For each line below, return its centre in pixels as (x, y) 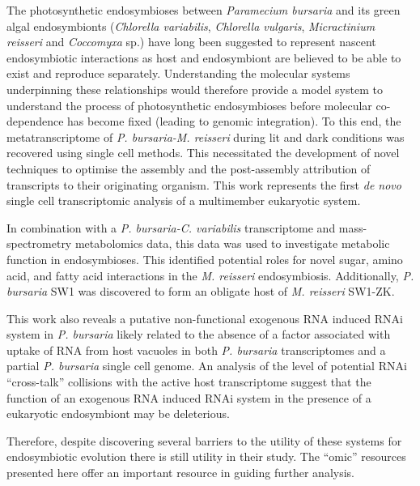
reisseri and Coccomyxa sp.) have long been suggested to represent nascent (191, 42)
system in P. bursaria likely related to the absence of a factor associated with (199, 334)
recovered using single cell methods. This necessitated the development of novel (203, 153)
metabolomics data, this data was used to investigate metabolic (232, 243)
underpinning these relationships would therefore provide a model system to (195, 89)
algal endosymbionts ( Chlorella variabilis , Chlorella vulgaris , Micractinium (191, 26)
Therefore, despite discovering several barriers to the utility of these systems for (204, 440)
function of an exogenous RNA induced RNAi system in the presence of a (189, 397)
